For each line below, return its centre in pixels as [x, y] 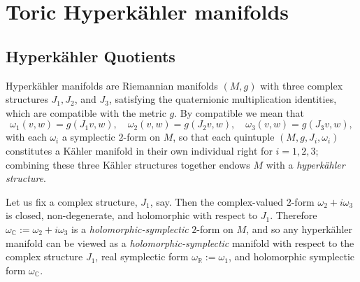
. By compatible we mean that [239, 112]
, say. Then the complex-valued [217, 201]
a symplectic [88, 137]
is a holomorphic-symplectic [130, 228]
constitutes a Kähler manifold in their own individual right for [139, 150]
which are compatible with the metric [86, 112]
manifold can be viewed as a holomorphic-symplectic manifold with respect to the [180, 242]
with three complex [302, 85]
